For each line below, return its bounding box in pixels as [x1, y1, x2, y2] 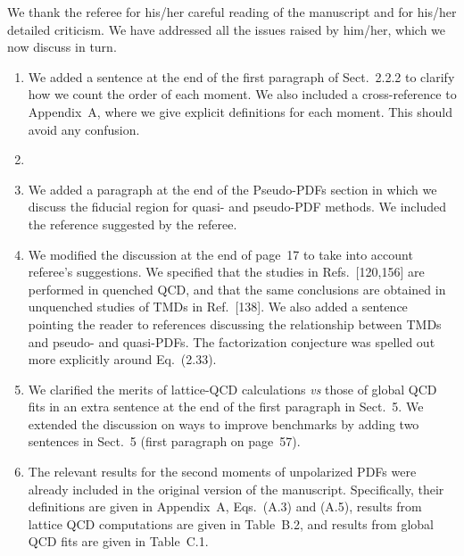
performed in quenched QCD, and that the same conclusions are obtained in [28, 279, 446, 298]
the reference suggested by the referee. [28, 214, 237, 233]
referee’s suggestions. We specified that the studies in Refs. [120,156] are [28, 262, 425, 281]
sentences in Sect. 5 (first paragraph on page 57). [28, 432, 301, 451]
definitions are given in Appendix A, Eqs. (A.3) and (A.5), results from [28, 497, 422, 516]
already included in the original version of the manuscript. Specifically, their [28, 479, 444, 498]
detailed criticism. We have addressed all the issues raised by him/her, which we [7, 20, 446, 38]
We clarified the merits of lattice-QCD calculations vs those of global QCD [28, 379, 437, 398]
